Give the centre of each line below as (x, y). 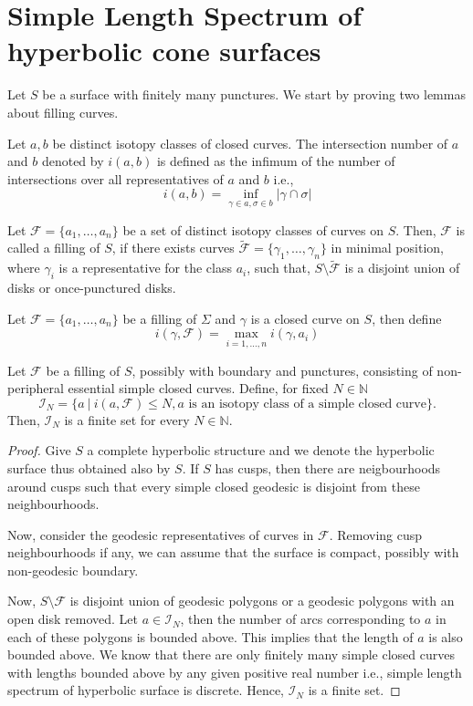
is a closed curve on (305, 318)
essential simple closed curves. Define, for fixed (198, 388)
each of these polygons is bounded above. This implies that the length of (210, 636)
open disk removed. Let (73, 619)
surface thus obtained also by (89, 467)
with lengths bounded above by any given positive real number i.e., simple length (235, 672)
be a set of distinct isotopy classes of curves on (253, 229)
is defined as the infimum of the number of (276, 161)
